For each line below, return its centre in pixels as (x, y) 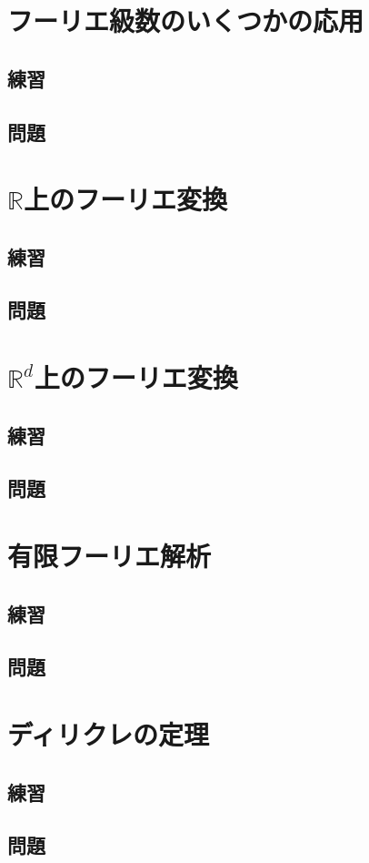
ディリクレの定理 (109, 733)
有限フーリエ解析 (110, 555)
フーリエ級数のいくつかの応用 (186, 20)
